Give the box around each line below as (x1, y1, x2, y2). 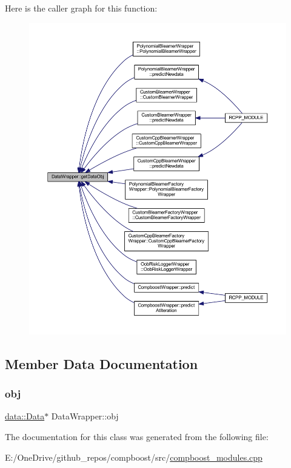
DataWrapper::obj (51, 410, 119, 422)
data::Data (5, 410, 45, 422)
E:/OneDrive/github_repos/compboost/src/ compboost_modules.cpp (5, 450, 263, 463)
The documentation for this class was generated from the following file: (5, 430, 269, 443)
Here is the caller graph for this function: (5, 2, 158, 14)
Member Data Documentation (5, 354, 198, 373)
